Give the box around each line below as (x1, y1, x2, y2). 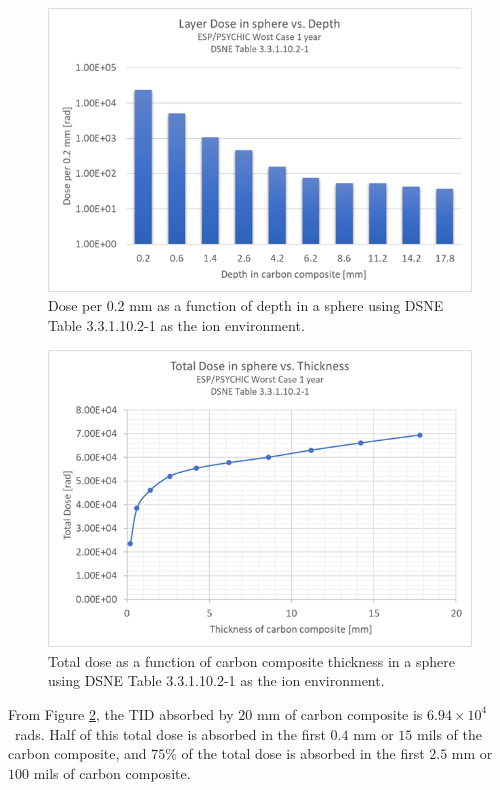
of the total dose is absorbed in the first (181, 743, 425, 764)
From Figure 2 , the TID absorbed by (8, 703, 234, 724)
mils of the (416, 723, 482, 744)
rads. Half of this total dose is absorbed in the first (14, 723, 326, 744)
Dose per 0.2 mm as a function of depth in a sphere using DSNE (48, 295, 444, 316)
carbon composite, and (8, 743, 147, 764)
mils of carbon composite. (33, 762, 191, 783)
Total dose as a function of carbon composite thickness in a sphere (48, 650, 455, 671)
